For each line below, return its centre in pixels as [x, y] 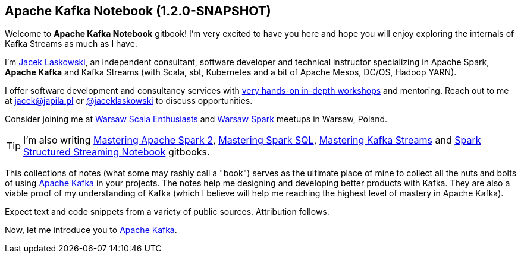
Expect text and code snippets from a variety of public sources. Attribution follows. [167, 212]
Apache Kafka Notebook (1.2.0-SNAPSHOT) [138, 11]
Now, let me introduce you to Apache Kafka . [91, 230]
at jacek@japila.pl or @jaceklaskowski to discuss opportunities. [129, 101]
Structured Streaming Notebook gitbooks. [117, 152]
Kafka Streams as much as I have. [71, 44]
